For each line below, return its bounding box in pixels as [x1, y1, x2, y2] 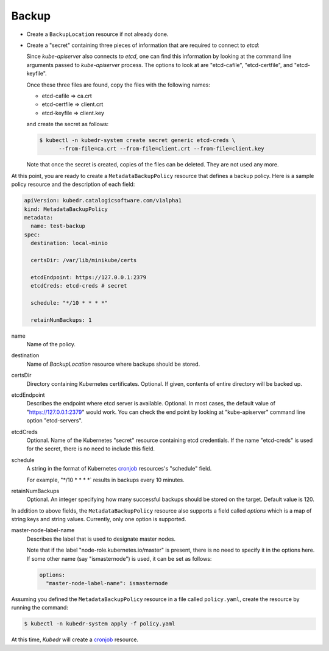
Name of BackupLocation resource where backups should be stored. [26, 360, 200, 368]
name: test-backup [30, 222, 85, 230]
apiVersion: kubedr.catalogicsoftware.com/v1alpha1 [24, 197, 182, 204]
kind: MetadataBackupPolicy [24, 205, 108, 213]
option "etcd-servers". [26, 417, 83, 424]
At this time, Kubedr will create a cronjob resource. [11, 636, 139, 643]
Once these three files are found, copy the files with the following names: [26, 81, 210, 88]
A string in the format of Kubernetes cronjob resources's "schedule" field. [26, 465, 212, 472]
